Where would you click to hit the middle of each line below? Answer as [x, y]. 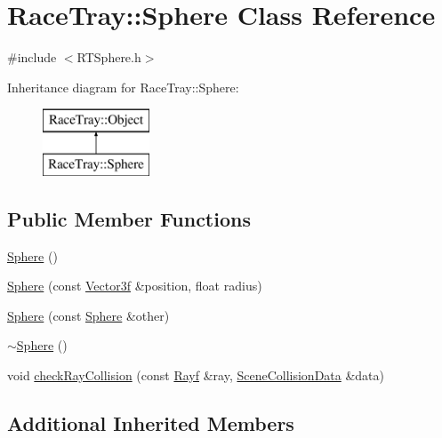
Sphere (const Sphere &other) [88, 315]
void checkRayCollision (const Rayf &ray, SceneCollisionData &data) [196, 375]
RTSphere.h [109, 57]
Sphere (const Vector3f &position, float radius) [135, 286]
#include [32, 57]
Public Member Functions [129, 218]
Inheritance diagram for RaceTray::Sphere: [123, 87]
